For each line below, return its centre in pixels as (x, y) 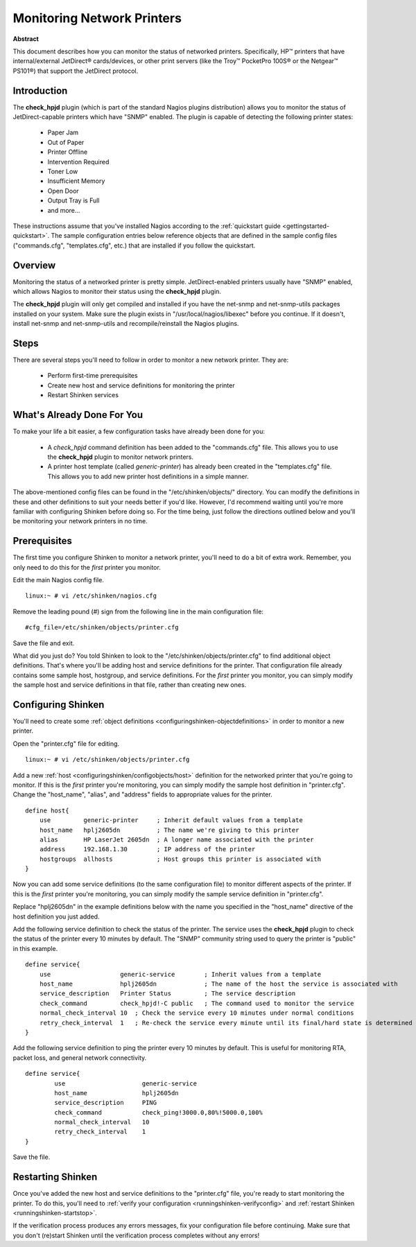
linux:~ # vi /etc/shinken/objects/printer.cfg (107, 760)
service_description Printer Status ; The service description (167, 994)
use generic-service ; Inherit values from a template (180, 974)
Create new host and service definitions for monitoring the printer (141, 385)
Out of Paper (66, 142)
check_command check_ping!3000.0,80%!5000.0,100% (158, 1112)
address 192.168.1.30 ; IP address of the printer (147, 849)
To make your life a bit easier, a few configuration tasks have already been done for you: (139, 431)
